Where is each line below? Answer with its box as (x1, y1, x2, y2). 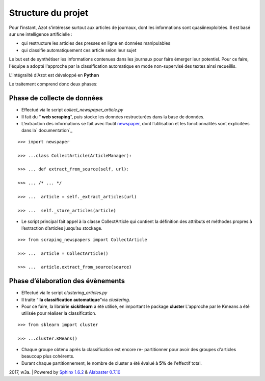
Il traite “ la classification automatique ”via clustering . (21, 297, 131, 302)
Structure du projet (9, 7, 88, 18)
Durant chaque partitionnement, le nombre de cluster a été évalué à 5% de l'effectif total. (21, 360, 202, 366)
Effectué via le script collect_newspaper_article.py (21, 107, 124, 113)
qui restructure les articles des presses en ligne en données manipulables (21, 40, 171, 46)
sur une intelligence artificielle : (9, 31, 73, 37)
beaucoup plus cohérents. (21, 354, 75, 359)
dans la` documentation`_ (21, 128, 73, 134)
